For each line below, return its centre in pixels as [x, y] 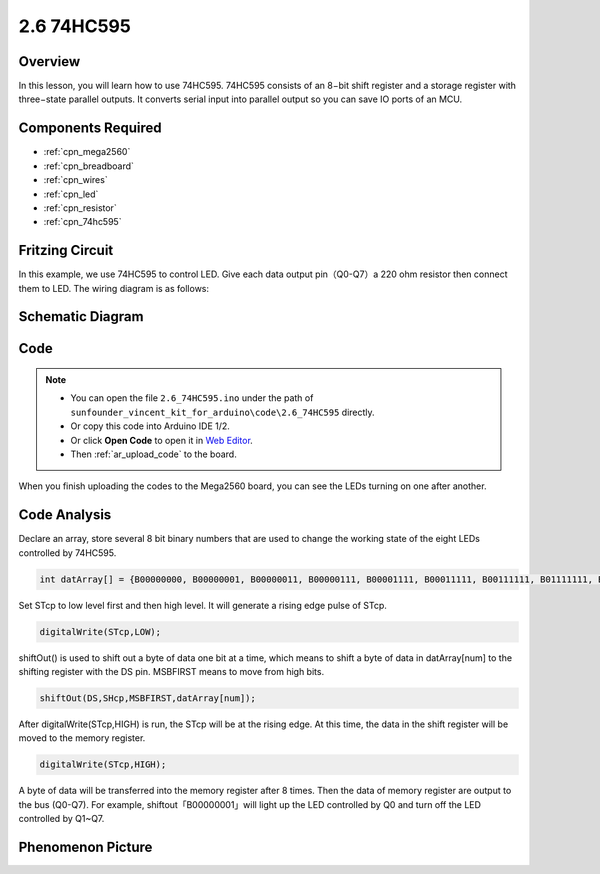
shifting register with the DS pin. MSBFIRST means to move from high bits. [171, 671]
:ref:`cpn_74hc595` [82, 222]
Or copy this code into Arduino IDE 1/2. [150, 426]
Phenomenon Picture [85, 846]
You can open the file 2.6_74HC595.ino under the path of [192, 398]
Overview [49, 61]
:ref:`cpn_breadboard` [89, 166]
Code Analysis [65, 515]
